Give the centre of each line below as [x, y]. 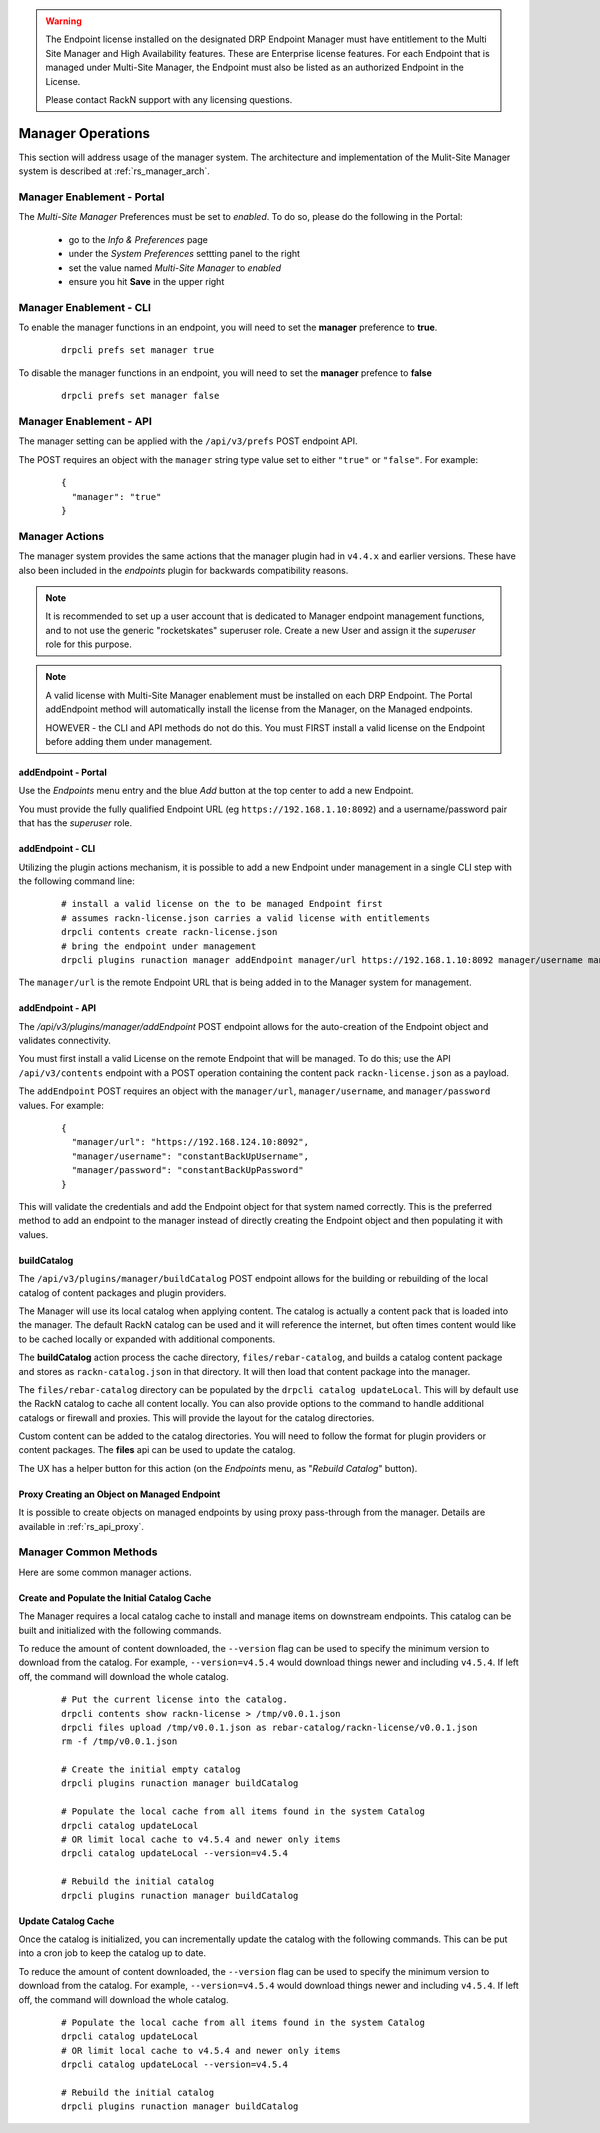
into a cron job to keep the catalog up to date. [112, 1953]
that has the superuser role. [75, 823]
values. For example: [61, 1105]
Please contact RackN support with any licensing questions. [169, 99]
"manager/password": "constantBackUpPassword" [187, 1170]
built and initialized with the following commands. [120, 1630]
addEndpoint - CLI [57, 849]
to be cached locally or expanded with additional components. [147, 1339]
